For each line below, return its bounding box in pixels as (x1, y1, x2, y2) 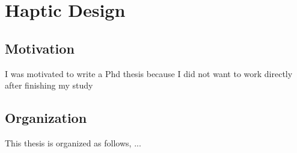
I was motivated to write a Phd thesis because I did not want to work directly (5, 67, 293, 80)
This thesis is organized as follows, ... (5, 136, 141, 149)
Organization (5, 108, 87, 127)
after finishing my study (5, 79, 93, 92)
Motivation (5, 39, 75, 57)
